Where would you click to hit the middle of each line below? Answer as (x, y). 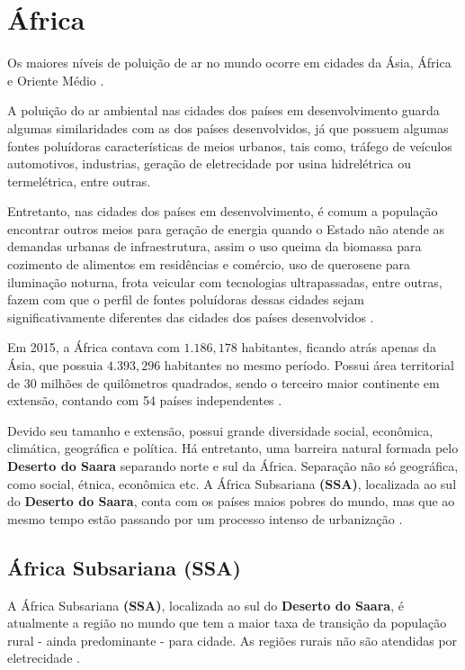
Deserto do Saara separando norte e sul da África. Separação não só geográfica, (233, 466)
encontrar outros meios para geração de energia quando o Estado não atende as (226, 228)
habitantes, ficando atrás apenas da (339, 347)
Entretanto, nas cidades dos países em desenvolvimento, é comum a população (223, 211)
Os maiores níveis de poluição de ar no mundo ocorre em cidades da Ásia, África (229, 63)
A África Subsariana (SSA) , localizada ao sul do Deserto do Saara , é (206, 605)
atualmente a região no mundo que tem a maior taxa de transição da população (227, 623)
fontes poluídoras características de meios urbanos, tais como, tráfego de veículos (230, 145)
